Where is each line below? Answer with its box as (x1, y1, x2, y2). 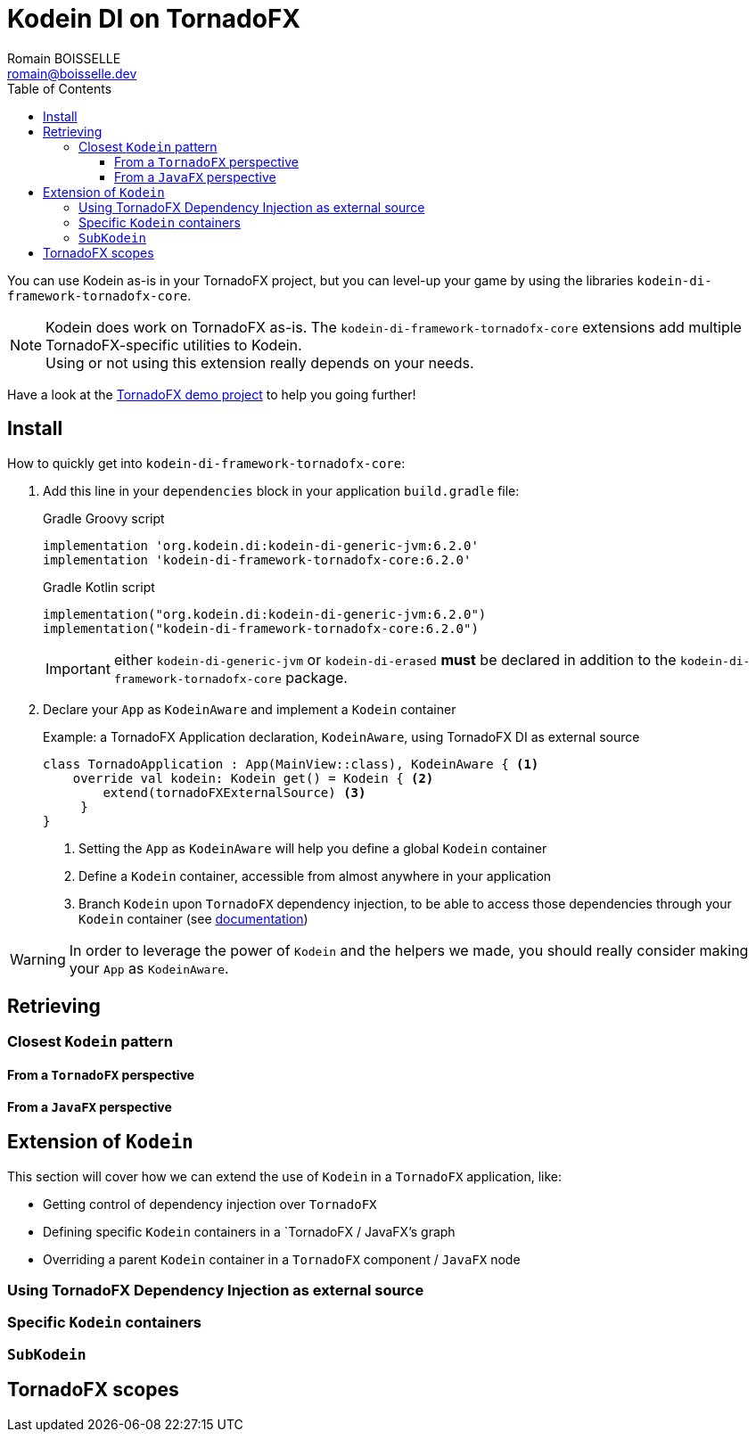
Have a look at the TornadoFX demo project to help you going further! (7, 386, 416, 402)
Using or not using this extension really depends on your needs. (45, 353, 474, 372)
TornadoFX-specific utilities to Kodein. (45, 335, 302, 354)
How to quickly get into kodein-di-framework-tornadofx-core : (7, 455, 406, 471)
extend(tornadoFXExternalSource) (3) (103, 785, 366, 800)
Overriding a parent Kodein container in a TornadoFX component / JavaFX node (43, 1251, 521, 1267)
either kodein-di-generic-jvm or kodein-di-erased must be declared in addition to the (113, 650, 677, 669)
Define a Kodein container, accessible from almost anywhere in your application (78, 868, 552, 884)
